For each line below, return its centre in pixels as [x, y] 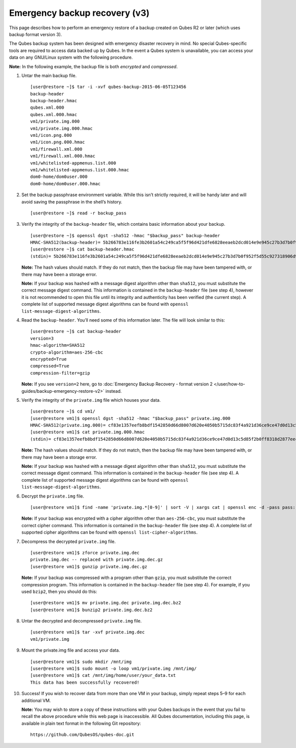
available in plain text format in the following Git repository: [81, 723]
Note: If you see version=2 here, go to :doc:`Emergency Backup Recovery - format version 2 [117, 384]
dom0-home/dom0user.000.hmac [65, 184]
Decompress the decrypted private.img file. [69, 541]
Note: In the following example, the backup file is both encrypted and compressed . [93, 66]
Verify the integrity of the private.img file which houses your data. [91, 400]
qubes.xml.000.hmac [54, 114]
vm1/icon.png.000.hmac [58, 142]
